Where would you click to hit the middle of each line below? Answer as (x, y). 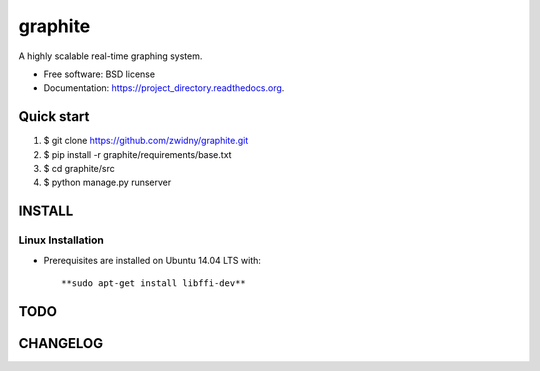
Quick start (54, 116)
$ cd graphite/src (79, 169)
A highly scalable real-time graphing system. (110, 56)
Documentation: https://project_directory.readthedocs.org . (164, 88)
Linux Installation (61, 240)
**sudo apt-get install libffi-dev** (154, 283)
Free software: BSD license (99, 74)
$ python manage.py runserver (107, 182)
